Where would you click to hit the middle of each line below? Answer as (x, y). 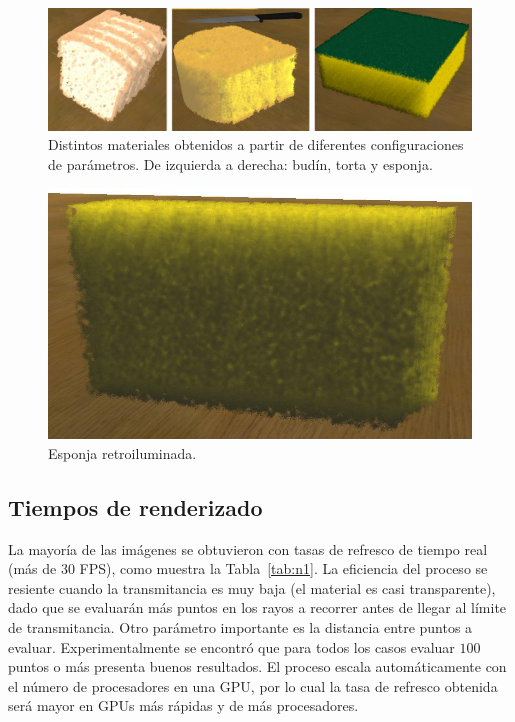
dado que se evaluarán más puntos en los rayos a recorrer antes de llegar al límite (257, 607)
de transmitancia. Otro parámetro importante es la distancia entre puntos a (240, 626)
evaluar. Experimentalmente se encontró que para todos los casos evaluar (231, 646)
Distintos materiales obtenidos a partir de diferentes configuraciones (256, 144)
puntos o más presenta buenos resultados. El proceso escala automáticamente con (257, 666)
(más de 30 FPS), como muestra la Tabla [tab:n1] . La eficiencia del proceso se (248, 568)
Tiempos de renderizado (135, 506)
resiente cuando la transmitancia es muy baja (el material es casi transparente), (252, 587)
